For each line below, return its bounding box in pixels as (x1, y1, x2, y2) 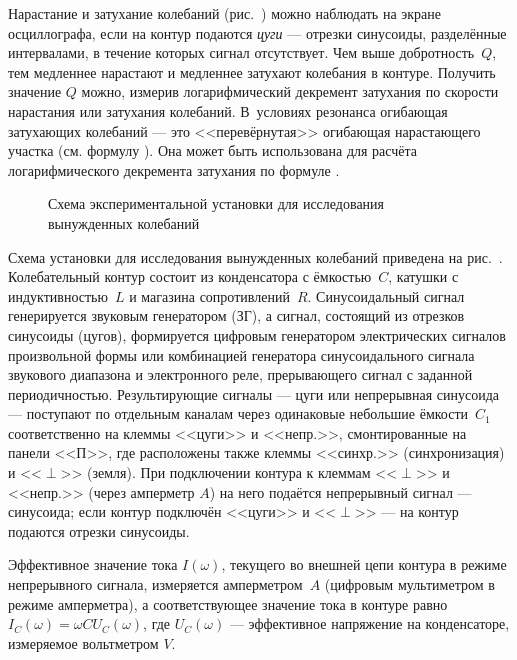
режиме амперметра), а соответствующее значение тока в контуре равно (8, 593, 448, 614)
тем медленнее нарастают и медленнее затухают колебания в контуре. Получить (8, 61, 496, 82)
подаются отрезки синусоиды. (8, 520, 190, 541)
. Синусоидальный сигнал (307, 285, 465, 306)
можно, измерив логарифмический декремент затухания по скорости (81, 81, 499, 102)
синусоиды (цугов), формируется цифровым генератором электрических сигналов (8, 324, 506, 345)
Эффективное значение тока (8, 554, 178, 575)
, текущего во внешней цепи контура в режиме (221, 554, 507, 575)
